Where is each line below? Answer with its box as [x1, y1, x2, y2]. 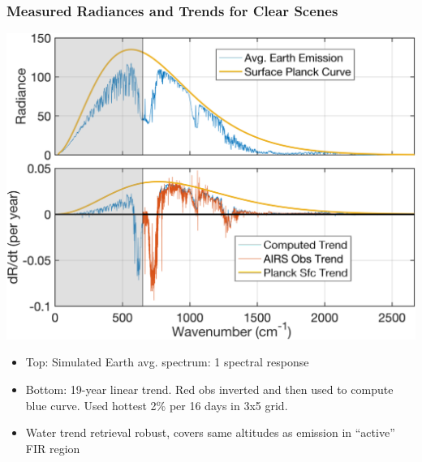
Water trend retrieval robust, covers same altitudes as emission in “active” [25, 424, 395, 441]
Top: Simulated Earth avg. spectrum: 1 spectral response [25, 353, 309, 370]
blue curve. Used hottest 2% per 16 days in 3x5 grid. [25, 396, 288, 413]
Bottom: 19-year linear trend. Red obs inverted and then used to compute [25, 380, 394, 397]
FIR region [25, 439, 80, 456]
